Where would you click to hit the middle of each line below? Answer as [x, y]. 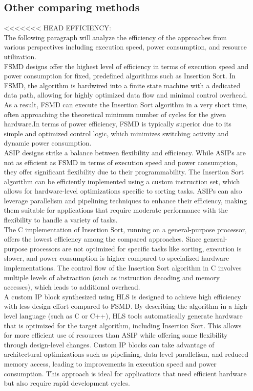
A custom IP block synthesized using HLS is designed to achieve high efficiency [123, 296]
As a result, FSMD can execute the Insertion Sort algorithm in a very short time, [126, 104]
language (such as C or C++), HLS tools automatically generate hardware [131, 316]
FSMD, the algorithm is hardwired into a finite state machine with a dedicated [122, 85]
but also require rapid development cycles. [67, 383]
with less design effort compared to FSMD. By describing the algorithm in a [118, 306]
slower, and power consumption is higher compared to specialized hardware [116, 258]
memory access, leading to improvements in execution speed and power [110, 363]
